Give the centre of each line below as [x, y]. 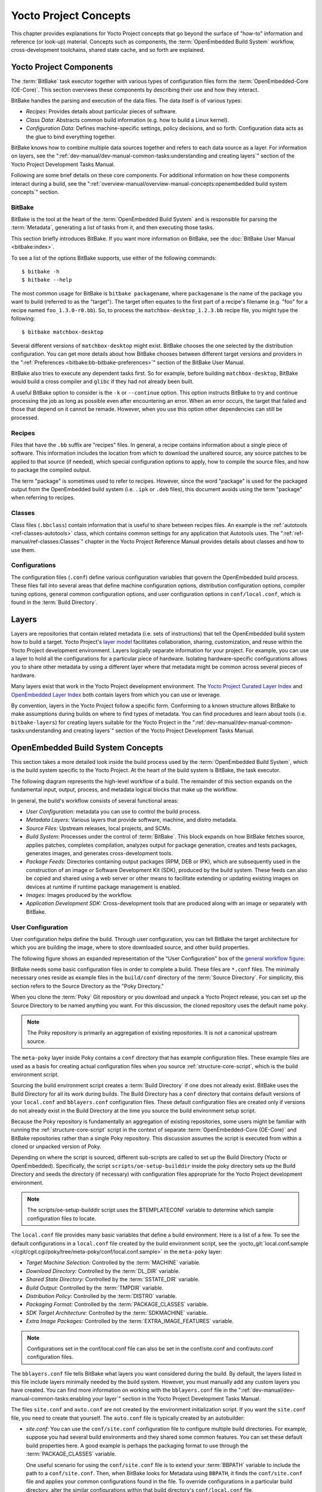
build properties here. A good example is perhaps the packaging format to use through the [137, 1445]
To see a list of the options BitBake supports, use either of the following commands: [114, 258]
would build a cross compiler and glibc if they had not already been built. [102, 381]
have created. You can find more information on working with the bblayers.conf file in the [124, 1390]
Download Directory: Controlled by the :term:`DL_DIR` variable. [103, 1271]
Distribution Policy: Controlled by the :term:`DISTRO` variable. [101, 1296]
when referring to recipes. [43, 498]
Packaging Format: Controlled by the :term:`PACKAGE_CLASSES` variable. [117, 1305]
